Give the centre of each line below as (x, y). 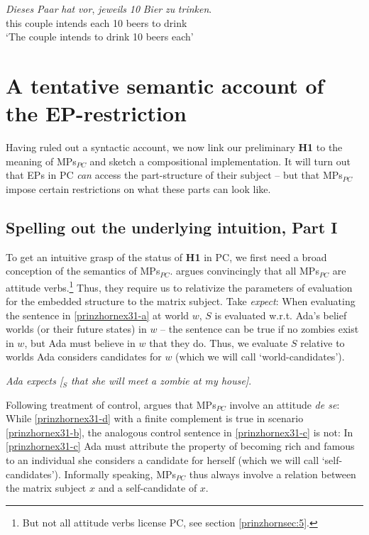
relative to (323, 342)
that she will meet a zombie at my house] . (161, 381)
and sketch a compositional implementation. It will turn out (220, 161)
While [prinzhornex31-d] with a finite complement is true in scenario (155, 418)
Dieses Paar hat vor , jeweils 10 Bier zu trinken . (109, 9)
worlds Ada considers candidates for (84, 357)
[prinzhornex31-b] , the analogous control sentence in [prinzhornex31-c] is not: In (180, 432)
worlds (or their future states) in (76, 329)
